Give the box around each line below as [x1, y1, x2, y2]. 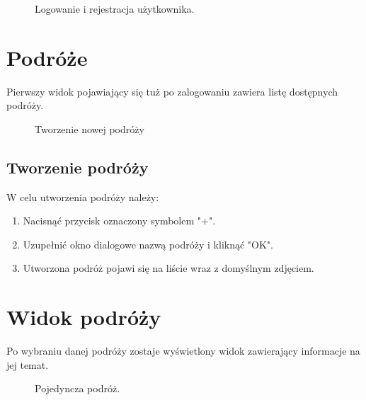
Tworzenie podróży [6, 156, 149, 178]
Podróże [6, 42, 88, 72]
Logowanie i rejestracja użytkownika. [35, 1, 195, 16]
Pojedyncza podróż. [35, 381, 120, 396]
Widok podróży [6, 302, 161, 331]
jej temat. [6, 357, 49, 372]
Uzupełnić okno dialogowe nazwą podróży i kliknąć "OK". [23, 236, 273, 251]
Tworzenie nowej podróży [35, 121, 144, 136]
